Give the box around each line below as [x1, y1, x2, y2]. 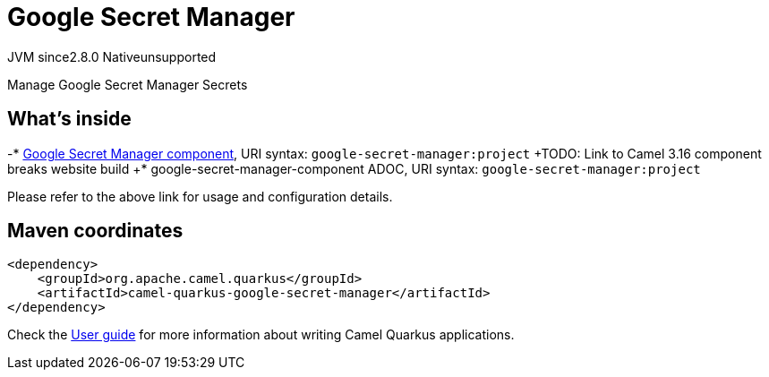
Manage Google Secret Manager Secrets [7, 76, 248, 92]
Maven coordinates [7, 219, 184, 243]
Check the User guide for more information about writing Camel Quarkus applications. [7, 327, 515, 343]
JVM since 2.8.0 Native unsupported [7, 48, 217, 64]
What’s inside [7, 107, 132, 131]
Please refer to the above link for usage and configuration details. [7, 188, 393, 204]
